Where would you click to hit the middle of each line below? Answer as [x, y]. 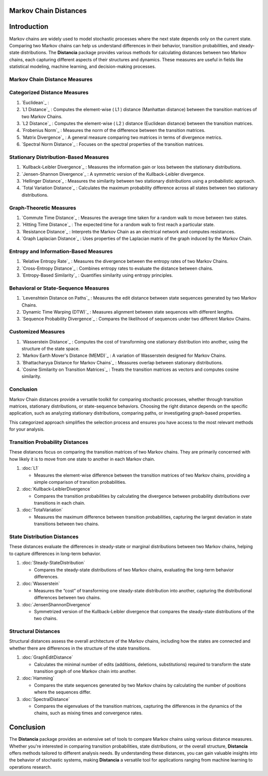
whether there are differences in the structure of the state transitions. [80, 648]
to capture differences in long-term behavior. [55, 554]
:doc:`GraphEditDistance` [47, 658]
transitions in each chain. [60, 503]
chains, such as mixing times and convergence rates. [88, 713]
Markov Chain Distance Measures [51, 79]
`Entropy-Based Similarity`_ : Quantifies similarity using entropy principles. [97, 275]
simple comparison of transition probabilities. [80, 482]
